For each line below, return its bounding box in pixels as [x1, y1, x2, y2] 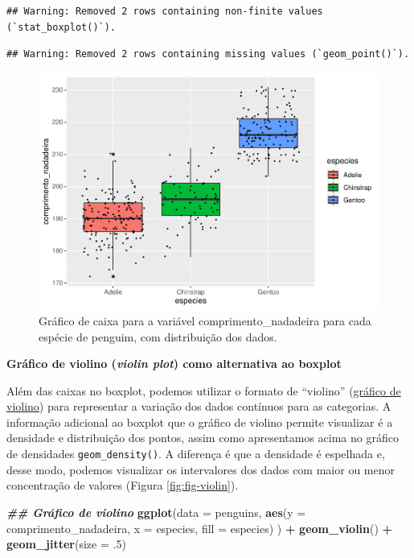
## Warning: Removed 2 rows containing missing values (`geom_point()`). [6, 48, 410, 60]
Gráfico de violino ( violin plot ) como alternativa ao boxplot [6, 355, 342, 372]
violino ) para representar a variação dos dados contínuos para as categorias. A [6, 398, 391, 415]
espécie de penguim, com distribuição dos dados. [39, 328, 277, 345]
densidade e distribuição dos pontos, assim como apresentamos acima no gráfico [6, 429, 399, 446]
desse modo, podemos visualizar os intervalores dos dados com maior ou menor [6, 461, 395, 477]
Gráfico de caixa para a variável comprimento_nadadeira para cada [39, 312, 371, 329]
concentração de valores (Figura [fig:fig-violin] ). [6, 477, 239, 494]
